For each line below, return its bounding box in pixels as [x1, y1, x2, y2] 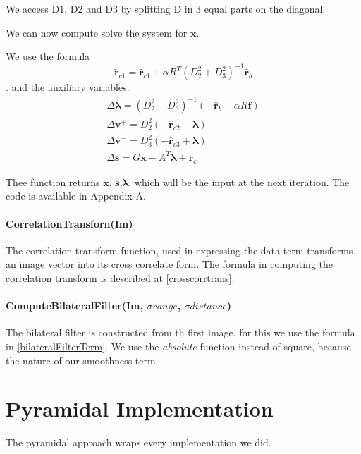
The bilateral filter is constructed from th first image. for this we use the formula [6, 325, 355, 340]
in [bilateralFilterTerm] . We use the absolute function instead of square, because [6, 338, 351, 353]
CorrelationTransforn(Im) [6, 216, 133, 231]
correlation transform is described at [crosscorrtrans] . [6, 270, 235, 285]
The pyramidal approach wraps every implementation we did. [6, 435, 271, 450]
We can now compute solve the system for [6, 25, 188, 39]
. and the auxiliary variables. [6, 80, 130, 94]
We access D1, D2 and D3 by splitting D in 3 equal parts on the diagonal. [6, 1, 326, 16]
